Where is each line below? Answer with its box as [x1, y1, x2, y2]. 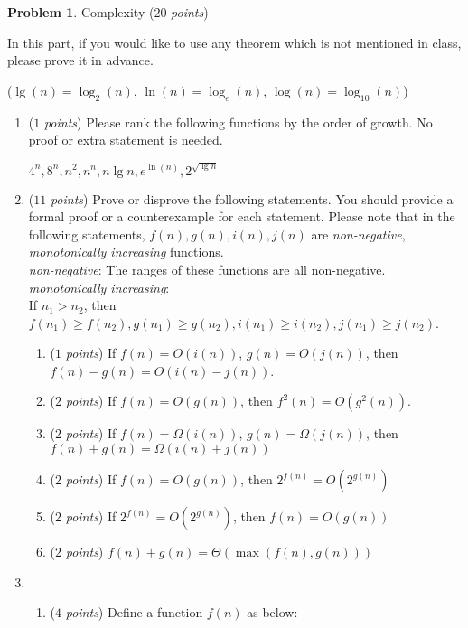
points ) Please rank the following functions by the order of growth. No [43, 112, 433, 131]
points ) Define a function [65, 603, 203, 622]
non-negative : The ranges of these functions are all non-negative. [28, 259, 386, 278]
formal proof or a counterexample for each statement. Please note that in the [28, 207, 455, 226]
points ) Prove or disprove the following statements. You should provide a [50, 189, 454, 208]
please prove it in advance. [7, 51, 154, 70]
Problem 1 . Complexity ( [7, 3, 154, 21]
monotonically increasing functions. [28, 242, 224, 261]
